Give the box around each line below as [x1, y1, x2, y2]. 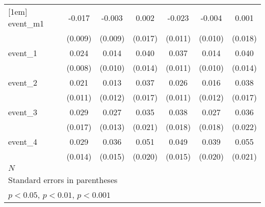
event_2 [8, 76, 37, 88]
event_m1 [8, 17, 44, 29]
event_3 [8, 106, 37, 118]
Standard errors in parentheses [8, 174, 118, 186]
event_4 [8, 136, 37, 147]
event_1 [8, 47, 37, 59]
